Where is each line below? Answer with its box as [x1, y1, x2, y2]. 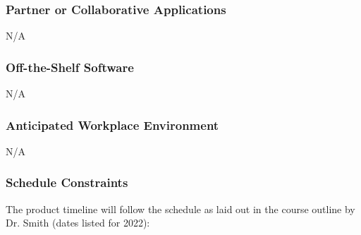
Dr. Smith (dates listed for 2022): [6, 215, 150, 230]
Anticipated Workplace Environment [6, 116, 219, 133]
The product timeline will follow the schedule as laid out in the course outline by [6, 201, 355, 216]
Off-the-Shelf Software [6, 58, 134, 76]
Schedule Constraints [6, 174, 128, 191]
